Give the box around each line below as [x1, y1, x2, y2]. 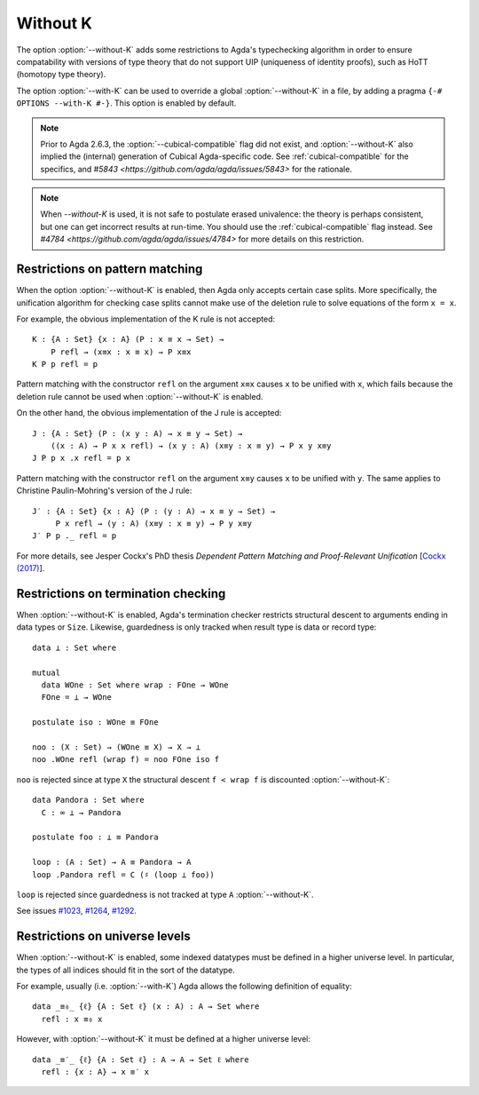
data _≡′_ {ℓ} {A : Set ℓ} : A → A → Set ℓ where [32, 1054, 249, 1065]
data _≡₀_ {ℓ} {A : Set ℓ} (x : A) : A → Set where [32, 1002, 260, 1012]
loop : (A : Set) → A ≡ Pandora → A [32, 857, 192, 868]
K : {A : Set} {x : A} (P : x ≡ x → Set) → [32, 334, 224, 345]
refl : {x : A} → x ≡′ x [41, 1067, 150, 1076]
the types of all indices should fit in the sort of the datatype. [16, 964, 235, 975]
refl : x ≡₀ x [41, 1013, 103, 1024]
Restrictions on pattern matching [16, 262, 203, 277]
